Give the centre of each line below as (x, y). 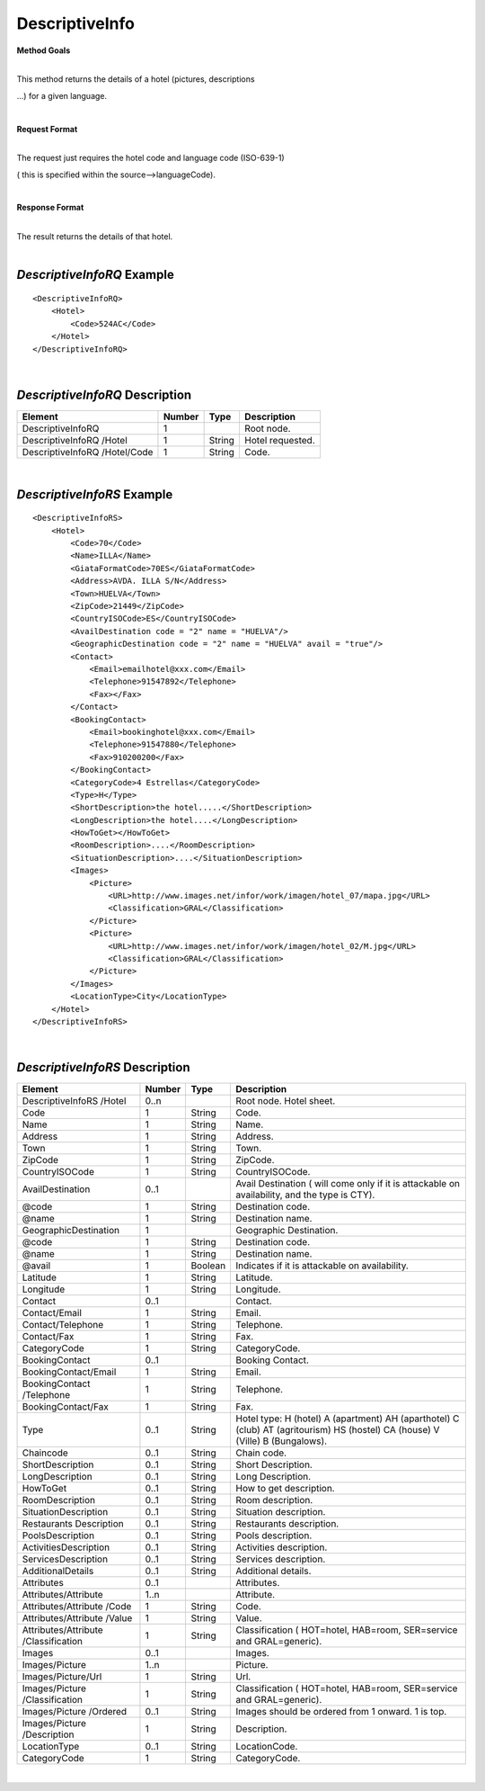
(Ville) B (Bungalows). (282, 1441)
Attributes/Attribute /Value (77, 1618)
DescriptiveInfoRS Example (95, 494)
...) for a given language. (62, 95)
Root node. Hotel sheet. (286, 1101)
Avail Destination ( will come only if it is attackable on (348, 1184)
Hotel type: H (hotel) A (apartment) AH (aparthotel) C (348, 1419)
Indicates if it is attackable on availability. (322, 1266)
